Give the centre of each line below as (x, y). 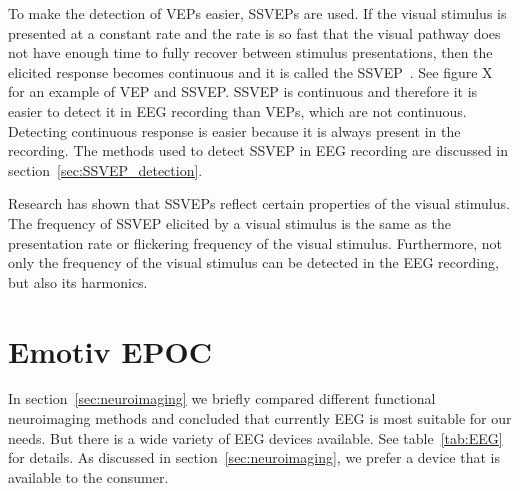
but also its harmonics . (78, 281)
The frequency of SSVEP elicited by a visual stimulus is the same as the (230, 222)
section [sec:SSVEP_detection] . (105, 169)
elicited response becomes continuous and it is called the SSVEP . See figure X (250, 71)
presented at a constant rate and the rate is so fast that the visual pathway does (254, 32)
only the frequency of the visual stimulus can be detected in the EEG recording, (253, 262)
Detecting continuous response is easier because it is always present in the (234, 130)
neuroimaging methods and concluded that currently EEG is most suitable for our (260, 418)
